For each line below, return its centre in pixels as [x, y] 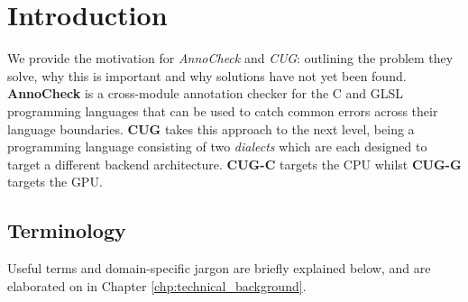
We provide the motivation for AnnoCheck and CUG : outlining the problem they [230, 58]
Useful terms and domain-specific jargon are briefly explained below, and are [219, 268]
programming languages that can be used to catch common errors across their [223, 110]
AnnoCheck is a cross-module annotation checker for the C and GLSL [206, 93]
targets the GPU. [55, 182]
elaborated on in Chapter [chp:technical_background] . [157, 285]
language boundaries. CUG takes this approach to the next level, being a [211, 128]
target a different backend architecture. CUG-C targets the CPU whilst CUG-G [234, 164]
